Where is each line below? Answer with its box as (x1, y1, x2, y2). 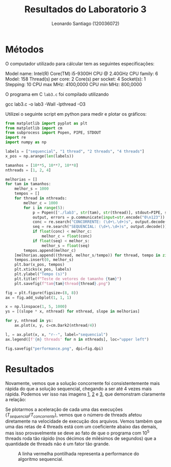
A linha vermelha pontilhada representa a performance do (18, 450, 139, 457)
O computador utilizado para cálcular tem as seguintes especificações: (5, 60, 155, 67)
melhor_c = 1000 (23, 200, 58, 205)
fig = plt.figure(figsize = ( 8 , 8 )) (5, 290, 79, 295)
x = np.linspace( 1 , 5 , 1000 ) (5, 304, 67, 309)
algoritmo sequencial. (18, 456, 64, 462)
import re (5, 135, 26, 140)
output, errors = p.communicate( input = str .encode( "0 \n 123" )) (32, 215, 165, 220)
